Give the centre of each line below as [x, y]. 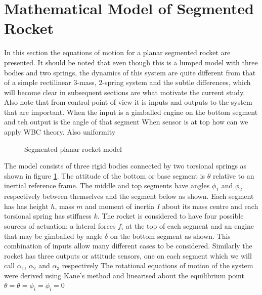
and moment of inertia [120, 206]
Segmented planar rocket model [73, 149]
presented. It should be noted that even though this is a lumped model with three [131, 62]
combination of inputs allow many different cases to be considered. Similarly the [128, 246]
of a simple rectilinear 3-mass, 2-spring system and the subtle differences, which [127, 82]
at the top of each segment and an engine [190, 226]
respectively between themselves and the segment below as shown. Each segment [129, 196]
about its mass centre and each [210, 206]
